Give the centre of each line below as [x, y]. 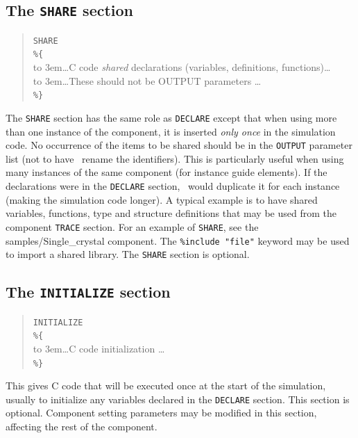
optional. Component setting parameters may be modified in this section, [161, 413]
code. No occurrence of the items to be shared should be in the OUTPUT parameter [179, 145]
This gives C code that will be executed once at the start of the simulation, [166, 386]
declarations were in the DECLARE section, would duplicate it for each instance [173, 186]
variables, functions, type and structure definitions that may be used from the [171, 213]
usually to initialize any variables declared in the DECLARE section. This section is [178, 399]
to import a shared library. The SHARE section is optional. [128, 254]
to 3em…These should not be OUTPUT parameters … [147, 80]
